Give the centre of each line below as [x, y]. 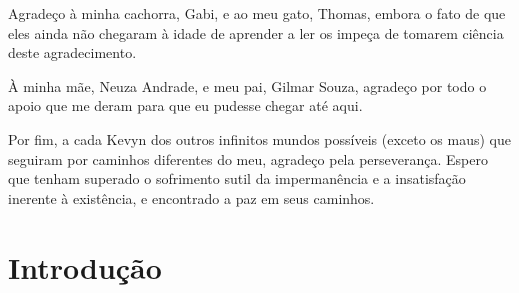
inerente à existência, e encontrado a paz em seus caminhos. [191, 197]
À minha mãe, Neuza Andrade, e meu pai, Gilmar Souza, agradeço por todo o [247, 85]
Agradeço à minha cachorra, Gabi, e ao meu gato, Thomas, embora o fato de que [257, 13]
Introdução [85, 266]
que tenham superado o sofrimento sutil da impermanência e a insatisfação [237, 178]
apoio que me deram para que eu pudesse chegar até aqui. [185, 105]
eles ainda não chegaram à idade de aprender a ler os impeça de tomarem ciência [256, 32]
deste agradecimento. [72, 52]
